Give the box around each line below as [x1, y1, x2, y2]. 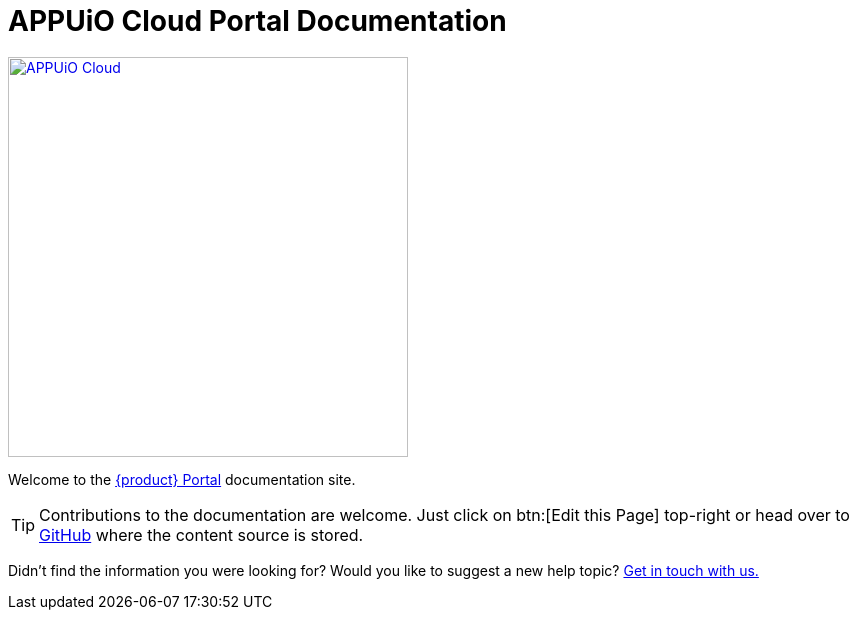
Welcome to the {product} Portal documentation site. [8, 470, 356, 488]
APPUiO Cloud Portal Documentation [8, 4, 507, 38]
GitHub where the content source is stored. [39, 524, 364, 545]
